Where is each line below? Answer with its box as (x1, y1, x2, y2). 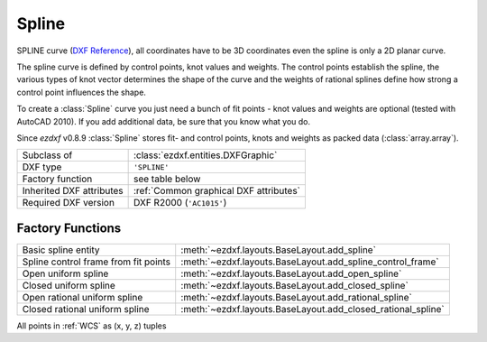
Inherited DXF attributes (22, 185, 124, 198)
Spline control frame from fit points (22, 255, 171, 268)
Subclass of (22, 149, 73, 162)
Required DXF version (22, 197, 115, 209)
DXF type (22, 161, 62, 173)
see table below (133, 172, 201, 185)
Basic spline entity (22, 244, 100, 256)
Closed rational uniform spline (22, 302, 150, 315)
